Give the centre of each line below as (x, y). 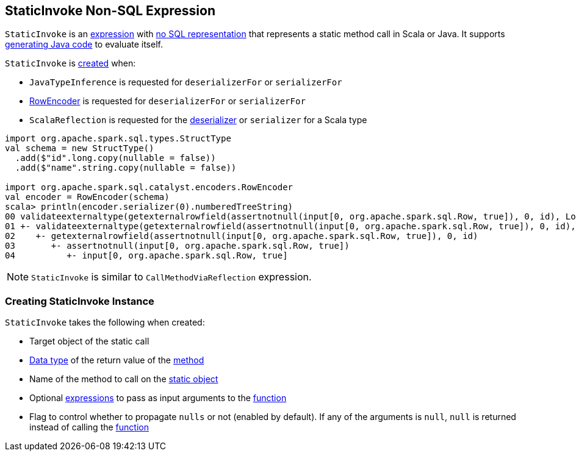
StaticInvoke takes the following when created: (105, 322)
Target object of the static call (89, 341)
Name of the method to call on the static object (124, 379)
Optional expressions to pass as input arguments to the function (158, 398)
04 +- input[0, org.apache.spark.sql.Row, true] (146, 256)
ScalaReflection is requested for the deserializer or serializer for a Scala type (198, 120)
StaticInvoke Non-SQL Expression (110, 11)
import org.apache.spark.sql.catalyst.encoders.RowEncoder (149, 187)
